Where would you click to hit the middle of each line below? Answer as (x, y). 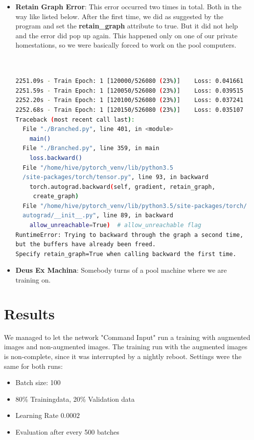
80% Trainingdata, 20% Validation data (75, 399)
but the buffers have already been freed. (86, 245)
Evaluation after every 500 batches (67, 431)
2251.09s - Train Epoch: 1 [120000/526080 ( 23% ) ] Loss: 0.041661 (129, 81)
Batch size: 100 (38, 382)
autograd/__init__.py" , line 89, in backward (98, 216)
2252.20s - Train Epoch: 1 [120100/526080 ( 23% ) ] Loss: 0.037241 (129, 100)
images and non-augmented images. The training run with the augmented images (126, 347)
